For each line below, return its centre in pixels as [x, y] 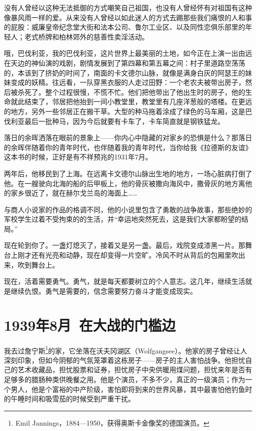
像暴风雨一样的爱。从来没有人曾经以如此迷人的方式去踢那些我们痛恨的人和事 [128, 17]
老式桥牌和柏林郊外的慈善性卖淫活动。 [86, 36]
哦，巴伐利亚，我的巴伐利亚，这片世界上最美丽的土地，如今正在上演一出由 [125, 53]
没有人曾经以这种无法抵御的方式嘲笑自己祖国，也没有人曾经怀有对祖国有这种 [128, 7]
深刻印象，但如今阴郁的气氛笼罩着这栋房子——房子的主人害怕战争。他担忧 [125, 360]
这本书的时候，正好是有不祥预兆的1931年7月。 [78, 157]
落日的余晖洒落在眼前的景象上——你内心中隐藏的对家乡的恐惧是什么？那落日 [128, 137]
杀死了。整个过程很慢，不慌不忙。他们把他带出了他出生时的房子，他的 [131, 92]
